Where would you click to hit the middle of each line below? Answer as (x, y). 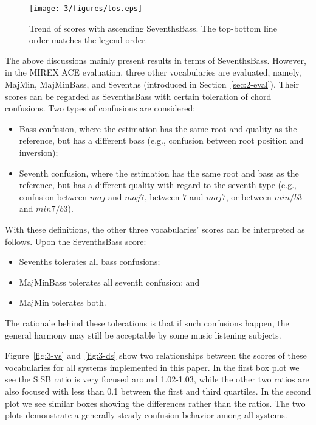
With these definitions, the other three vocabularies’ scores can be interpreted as (155, 229)
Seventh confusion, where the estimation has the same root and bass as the (159, 173)
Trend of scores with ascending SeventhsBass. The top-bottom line (153, 28)
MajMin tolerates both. (63, 302)
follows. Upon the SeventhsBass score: (76, 241)
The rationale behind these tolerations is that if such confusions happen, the (147, 322)
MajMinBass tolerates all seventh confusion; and (109, 282)
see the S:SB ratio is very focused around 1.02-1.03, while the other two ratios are (157, 379)
